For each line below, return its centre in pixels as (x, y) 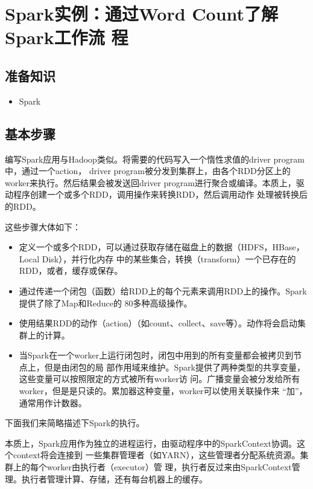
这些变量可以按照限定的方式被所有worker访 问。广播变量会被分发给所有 (160, 379)
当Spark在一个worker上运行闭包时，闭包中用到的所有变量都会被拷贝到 (156, 355)
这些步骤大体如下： (43, 226)
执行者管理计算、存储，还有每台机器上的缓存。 (114, 478)
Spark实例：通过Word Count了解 (142, 14)
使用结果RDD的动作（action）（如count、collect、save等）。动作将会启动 (158, 323)
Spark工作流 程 (67, 37)
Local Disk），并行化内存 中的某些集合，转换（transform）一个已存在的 (157, 258)
